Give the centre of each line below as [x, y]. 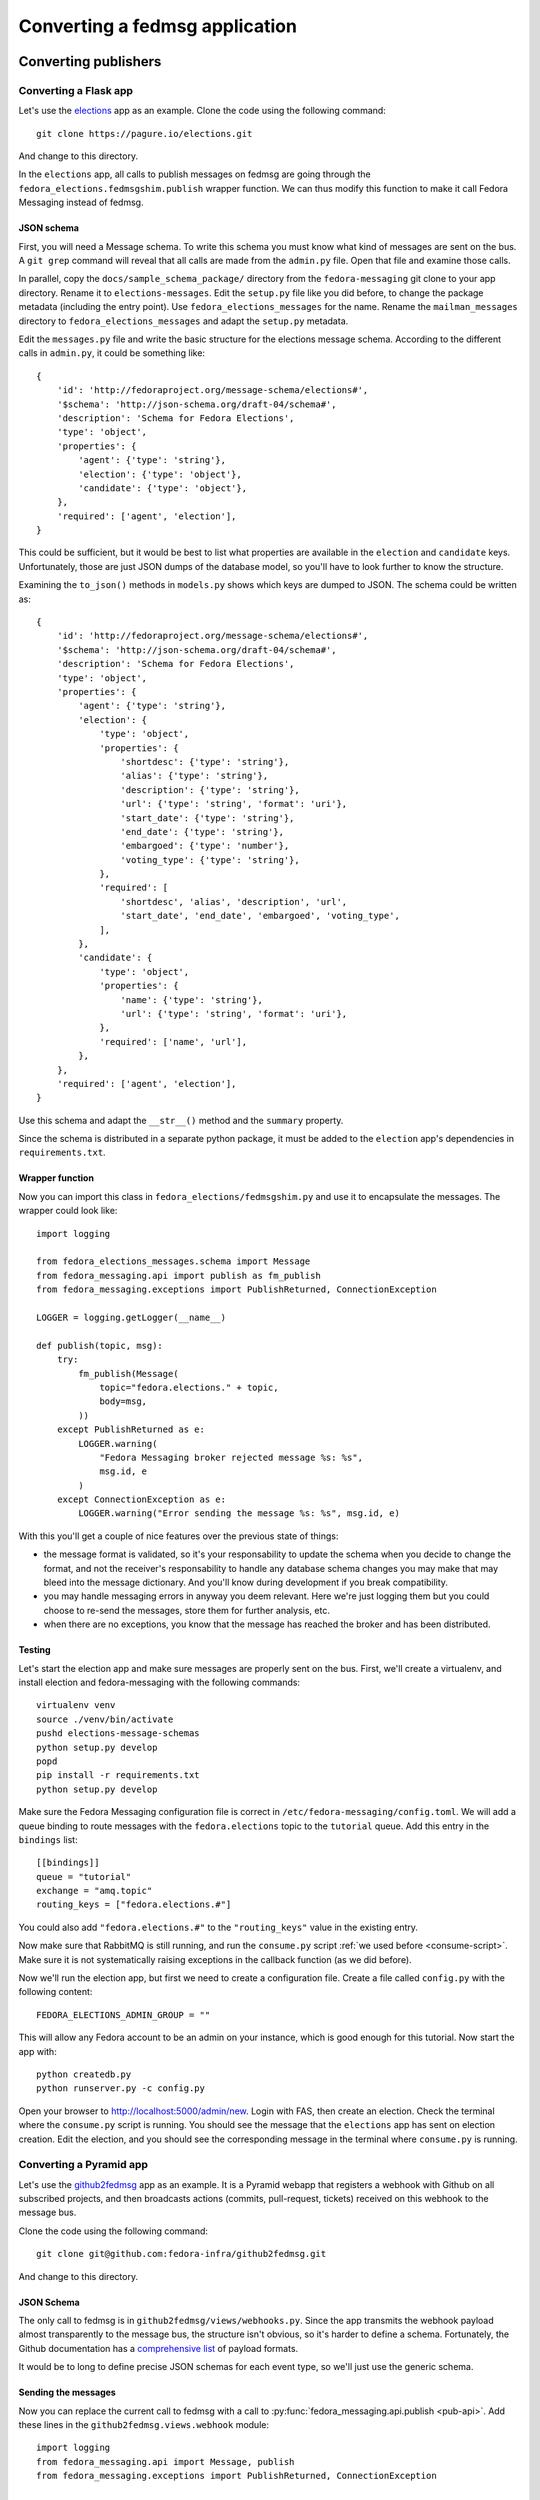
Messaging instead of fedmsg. [81, 202]
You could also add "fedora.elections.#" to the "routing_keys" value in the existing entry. [218, 1927]
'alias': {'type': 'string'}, [194, 776]
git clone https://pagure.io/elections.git [144, 133]
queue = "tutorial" [84, 1876]
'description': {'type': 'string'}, [210, 789]
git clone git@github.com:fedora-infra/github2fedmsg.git [181, 2254]
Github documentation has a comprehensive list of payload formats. [158, 2348]
